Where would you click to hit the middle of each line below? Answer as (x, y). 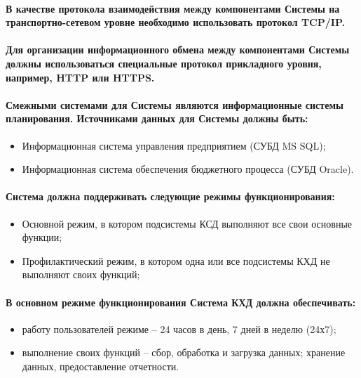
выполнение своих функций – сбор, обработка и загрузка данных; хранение (184, 352)
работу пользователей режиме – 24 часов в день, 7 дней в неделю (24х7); (179, 328)
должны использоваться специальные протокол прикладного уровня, (164, 63)
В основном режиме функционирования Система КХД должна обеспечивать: (181, 302)
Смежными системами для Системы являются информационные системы (175, 104)
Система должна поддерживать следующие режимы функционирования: (170, 196)
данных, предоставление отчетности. (101, 366)
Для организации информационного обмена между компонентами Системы (178, 50)
